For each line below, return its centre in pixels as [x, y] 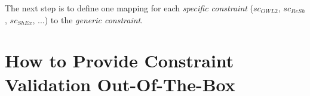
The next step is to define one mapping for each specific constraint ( [129, 8]
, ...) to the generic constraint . [88, 19]
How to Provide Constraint [119, 61]
